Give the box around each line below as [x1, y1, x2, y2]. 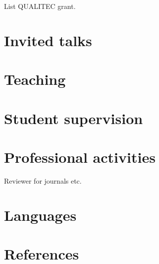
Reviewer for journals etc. [4, 175, 82, 186]
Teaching [4, 69, 66, 89]
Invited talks [4, 30, 92, 50]
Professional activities [4, 146, 156, 167]
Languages [4, 204, 77, 225]
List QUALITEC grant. [4, 1, 76, 11]
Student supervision [4, 108, 143, 128]
